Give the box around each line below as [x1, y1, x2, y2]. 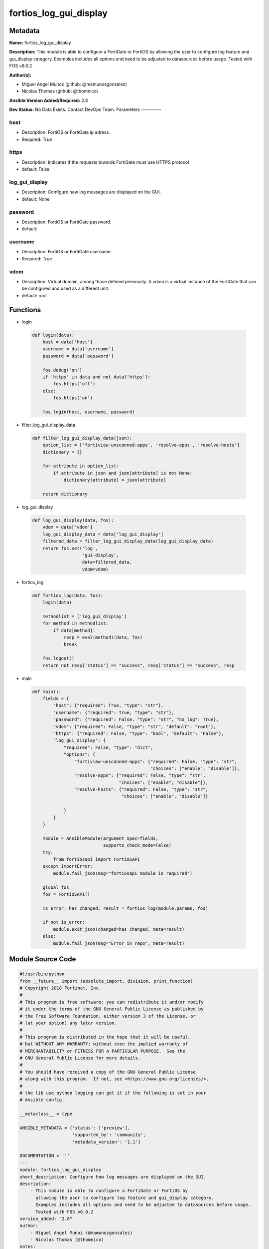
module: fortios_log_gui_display [19, 1167, 102, 1173]
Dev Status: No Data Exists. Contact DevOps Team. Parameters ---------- [9, 106, 161, 112]
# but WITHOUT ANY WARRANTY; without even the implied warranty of [19, 1041, 188, 1047]
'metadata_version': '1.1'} [72, 1139, 141, 1145]
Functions [9, 305, 41, 314]
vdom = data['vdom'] [42, 525, 93, 530]
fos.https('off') [53, 381, 96, 387]
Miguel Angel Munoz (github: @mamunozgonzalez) [21, 81, 127, 87]
